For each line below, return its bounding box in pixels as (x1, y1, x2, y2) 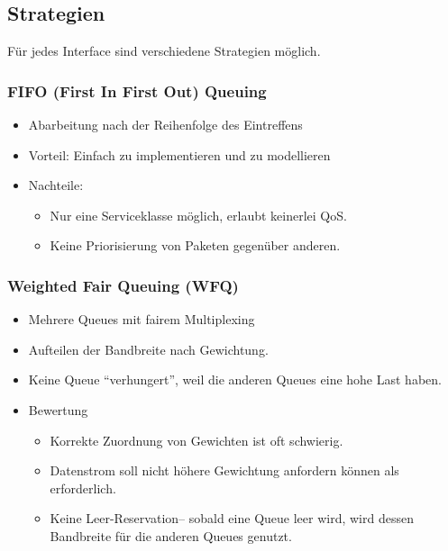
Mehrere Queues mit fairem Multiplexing (28, 310, 255, 329)
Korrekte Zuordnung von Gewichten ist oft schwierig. (50, 430, 343, 449)
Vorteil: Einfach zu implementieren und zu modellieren (28, 145, 331, 164)
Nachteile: (28, 176, 84, 194)
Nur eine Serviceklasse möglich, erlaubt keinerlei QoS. (50, 205, 347, 224)
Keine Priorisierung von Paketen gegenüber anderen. (50, 236, 341, 255)
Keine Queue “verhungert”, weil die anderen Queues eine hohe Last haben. (28, 370, 442, 389)
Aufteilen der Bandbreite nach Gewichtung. (28, 339, 269, 358)
